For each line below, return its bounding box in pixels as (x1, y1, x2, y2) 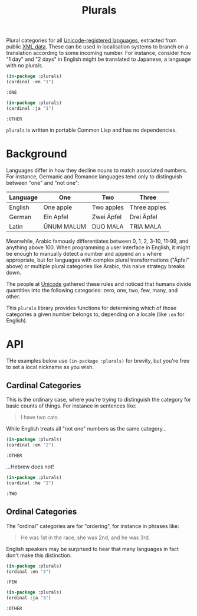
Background (6, 147, 67, 160)
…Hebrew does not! (6, 463, 54, 470)
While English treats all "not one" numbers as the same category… (6, 425, 167, 432)
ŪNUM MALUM (43, 222, 87, 230)
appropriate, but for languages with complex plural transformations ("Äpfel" (6, 256, 190, 263)
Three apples (129, 203, 166, 211)
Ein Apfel (43, 213, 69, 221)
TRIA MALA (129, 222, 162, 230)
